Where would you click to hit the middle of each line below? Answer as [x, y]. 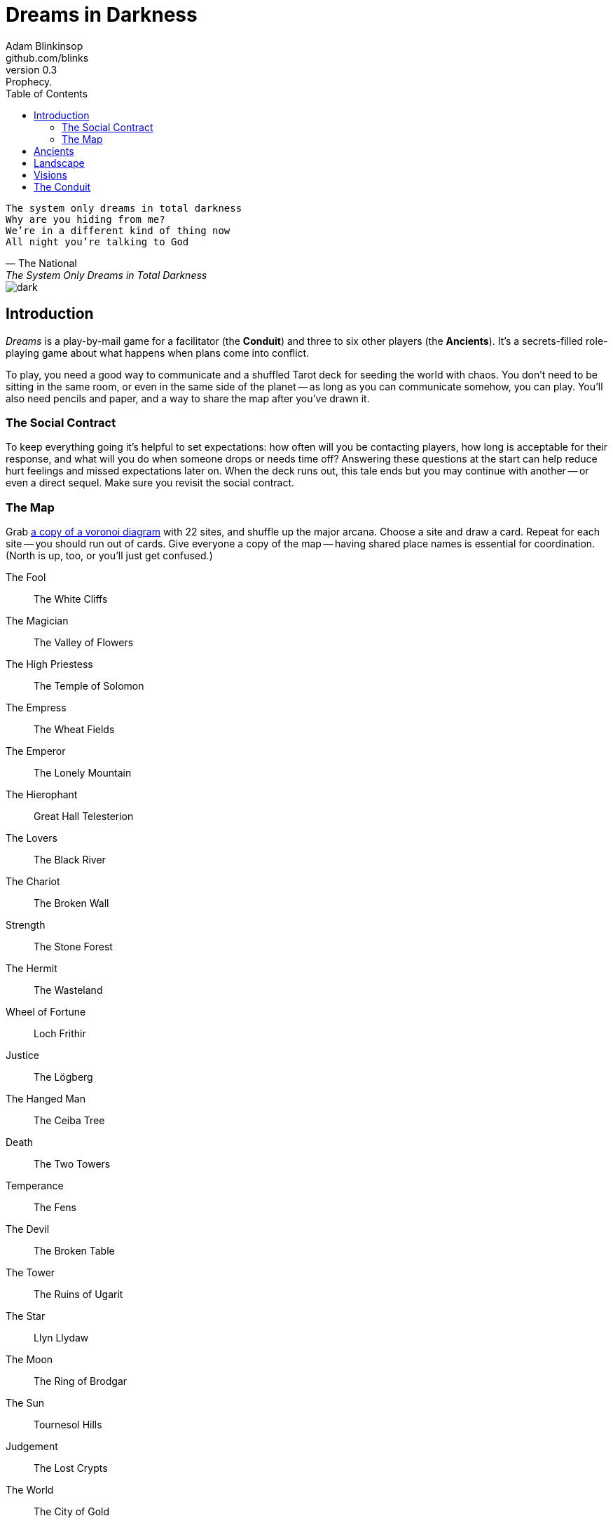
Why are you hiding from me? [85, 219]
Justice [22, 1056]
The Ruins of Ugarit [78, 1295]
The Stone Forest [73, 947]
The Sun [25, 1403]
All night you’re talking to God [97, 241]
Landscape [59, 163]
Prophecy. [29, 81]
